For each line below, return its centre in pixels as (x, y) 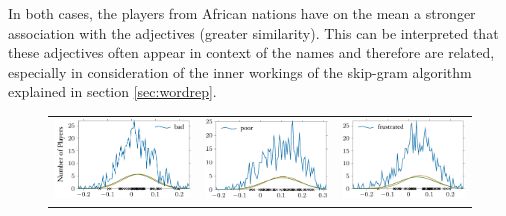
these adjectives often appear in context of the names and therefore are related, (251, 52)
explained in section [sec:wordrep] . (112, 91)
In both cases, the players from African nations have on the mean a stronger (242, 13)
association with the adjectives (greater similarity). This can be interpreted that (253, 32)
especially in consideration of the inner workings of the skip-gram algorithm (240, 71)
